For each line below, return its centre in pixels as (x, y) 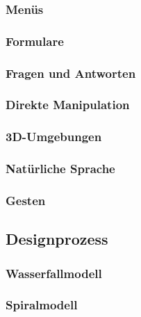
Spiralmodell (42, 305)
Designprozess (57, 239)
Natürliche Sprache (60, 169)
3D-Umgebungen (54, 137)
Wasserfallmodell (54, 273)
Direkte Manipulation (68, 105)
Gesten (26, 200)
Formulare (35, 41)
